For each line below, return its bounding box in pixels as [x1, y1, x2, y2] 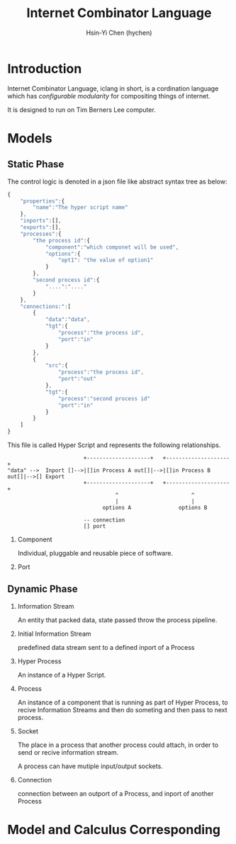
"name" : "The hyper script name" [33, 204, 129, 211]
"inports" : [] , [20, 218, 62, 225]
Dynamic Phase [7, 583, 78, 595]
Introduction [7, 60, 82, 77]
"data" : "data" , [45, 316, 91, 323]
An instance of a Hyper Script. [17, 670, 106, 679]
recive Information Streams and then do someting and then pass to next [17, 705, 228, 714]
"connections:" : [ [20, 303, 72, 310]
